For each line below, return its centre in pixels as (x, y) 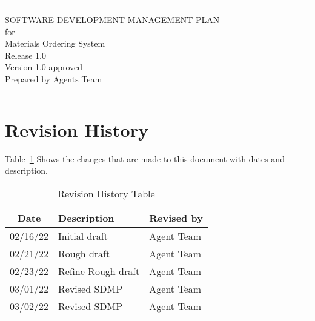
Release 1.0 (25, 55)
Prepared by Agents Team (54, 78)
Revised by (176, 217)
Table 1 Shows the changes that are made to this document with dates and (145, 158)
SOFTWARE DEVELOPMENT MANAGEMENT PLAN (112, 19)
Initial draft (83, 236)
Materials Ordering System (55, 43)
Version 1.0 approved (44, 67)
